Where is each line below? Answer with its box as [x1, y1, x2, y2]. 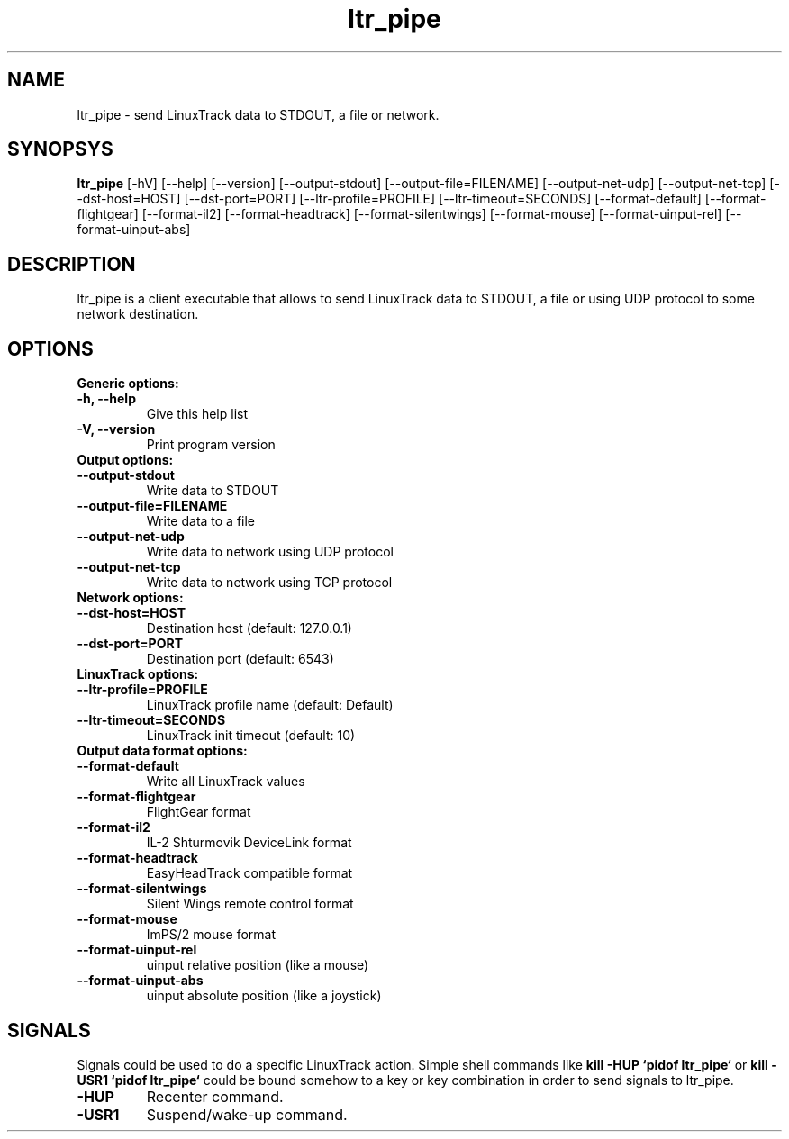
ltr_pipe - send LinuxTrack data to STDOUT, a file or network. [77, 106, 440, 122]
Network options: [77, 590, 184, 606]
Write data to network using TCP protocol [146, 574, 393, 591]
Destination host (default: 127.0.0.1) [146, 620, 352, 637]
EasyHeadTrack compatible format [146, 865, 353, 881]
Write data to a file [146, 513, 256, 529]
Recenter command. [146, 1087, 284, 1106]
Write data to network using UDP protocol [146, 544, 394, 560]
